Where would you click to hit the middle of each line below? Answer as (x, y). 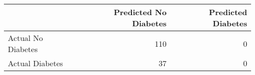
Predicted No (140, 12)
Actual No (25, 38)
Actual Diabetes (36, 63)
